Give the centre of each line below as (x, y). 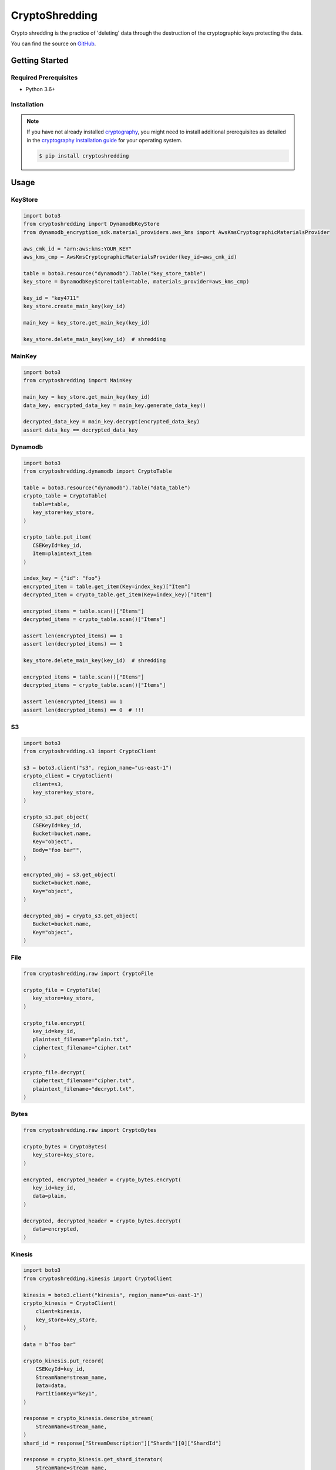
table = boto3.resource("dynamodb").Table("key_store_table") (115, 273)
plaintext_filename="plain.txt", (81, 1040)
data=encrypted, (56, 1229)
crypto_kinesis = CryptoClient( (70, 1303)
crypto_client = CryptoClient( (68, 776)
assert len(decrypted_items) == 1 (73, 644)
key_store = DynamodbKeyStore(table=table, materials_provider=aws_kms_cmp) (136, 282)
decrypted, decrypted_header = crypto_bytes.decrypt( (102, 1221)
